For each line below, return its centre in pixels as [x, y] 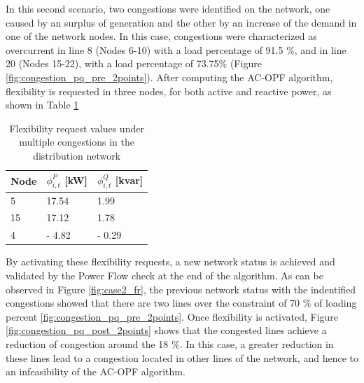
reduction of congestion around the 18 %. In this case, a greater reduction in [170, 343]
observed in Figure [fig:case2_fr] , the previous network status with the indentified [181, 289]
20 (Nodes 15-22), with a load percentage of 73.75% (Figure [134, 63]
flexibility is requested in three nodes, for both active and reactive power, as [169, 91]
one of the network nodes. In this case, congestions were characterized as [161, 36]
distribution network [77, 155]
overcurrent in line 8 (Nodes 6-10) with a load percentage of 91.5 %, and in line [176, 49]
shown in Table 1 [42, 105]
